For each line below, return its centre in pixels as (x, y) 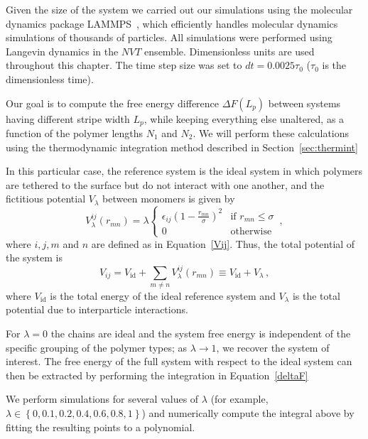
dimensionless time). (50, 78)
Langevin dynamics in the (62, 51)
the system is (34, 258)
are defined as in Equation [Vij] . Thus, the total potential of (223, 243)
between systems (304, 103)
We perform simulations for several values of (102, 399)
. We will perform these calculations (271, 133)
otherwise (251, 232)
